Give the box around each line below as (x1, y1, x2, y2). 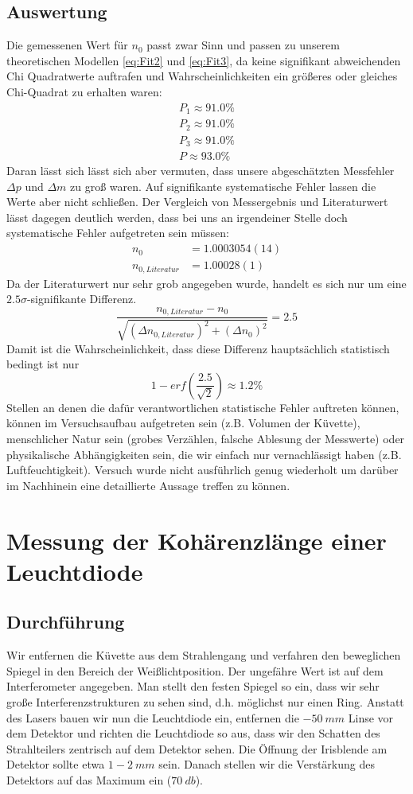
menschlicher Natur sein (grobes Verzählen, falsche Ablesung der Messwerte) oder (6, 430, 405, 446)
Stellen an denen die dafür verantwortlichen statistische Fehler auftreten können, (6, 399, 399, 415)
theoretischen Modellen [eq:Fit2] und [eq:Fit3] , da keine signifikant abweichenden (6, 52, 401, 68)
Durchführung (6, 609, 125, 634)
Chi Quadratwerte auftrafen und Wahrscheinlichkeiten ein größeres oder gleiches (6, 68, 398, 84)
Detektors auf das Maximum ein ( (6, 771, 172, 788)
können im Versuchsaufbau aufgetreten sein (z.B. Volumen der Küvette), (6, 415, 360, 431)
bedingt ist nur (6, 356, 80, 372)
